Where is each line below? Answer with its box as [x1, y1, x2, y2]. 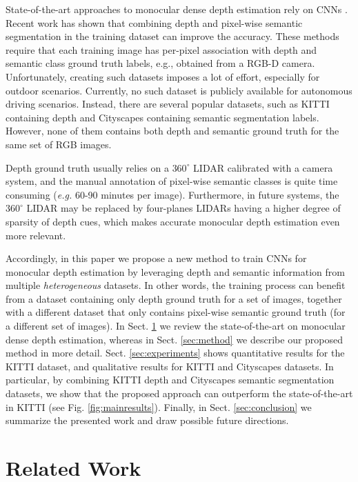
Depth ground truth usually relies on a [6, 160, 169, 174]
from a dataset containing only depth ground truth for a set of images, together [6, 291, 342, 305]
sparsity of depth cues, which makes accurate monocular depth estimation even [6, 214, 340, 228]
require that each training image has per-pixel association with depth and [6, 42, 317, 57]
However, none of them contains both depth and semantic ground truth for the [6, 123, 339, 138]
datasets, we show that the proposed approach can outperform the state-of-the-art [6, 386, 353, 401]
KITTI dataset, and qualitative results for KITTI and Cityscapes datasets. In [6, 359, 334, 373]
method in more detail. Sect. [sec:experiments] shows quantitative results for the [6, 345, 345, 360]
